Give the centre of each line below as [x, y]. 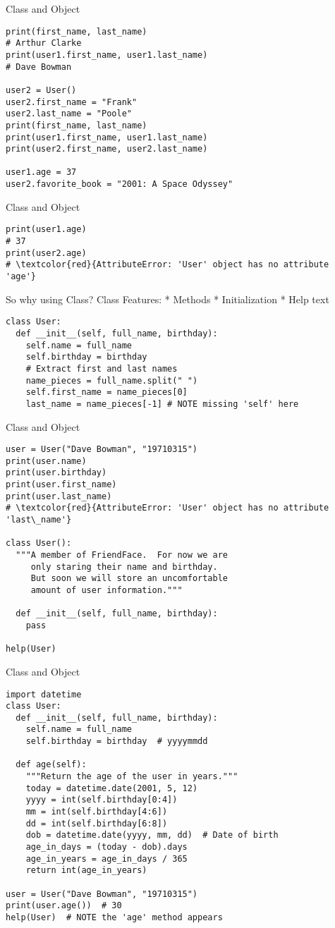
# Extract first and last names [102, 368]
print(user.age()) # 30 [64, 906]
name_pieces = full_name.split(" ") [112, 380]
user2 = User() [41, 90]
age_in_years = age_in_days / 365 [106, 859]
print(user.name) [46, 461]
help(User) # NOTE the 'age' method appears [114, 917]
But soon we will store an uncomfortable [129, 579]
